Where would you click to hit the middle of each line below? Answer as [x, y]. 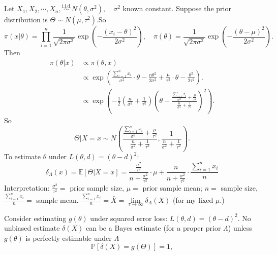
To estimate [23, 156]
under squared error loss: [129, 218]
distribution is [26, 20]
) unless [240, 228]
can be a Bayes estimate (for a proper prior [153, 228]
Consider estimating [35, 218]
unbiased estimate [32, 228]
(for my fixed [193, 199]
